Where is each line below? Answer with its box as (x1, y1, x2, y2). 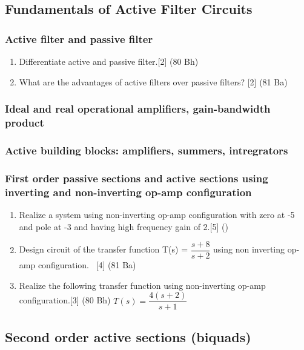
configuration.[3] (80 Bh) (19, 294, 111, 306)
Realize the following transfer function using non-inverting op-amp (19, 279, 266, 291)
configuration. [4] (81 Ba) (38, 259, 136, 271)
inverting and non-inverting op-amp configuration (5, 184, 252, 199)
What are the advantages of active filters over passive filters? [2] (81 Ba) (19, 75, 288, 88)
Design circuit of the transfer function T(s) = (19, 243, 188, 256)
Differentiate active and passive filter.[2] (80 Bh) (19, 55, 199, 67)
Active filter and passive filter (5, 31, 153, 46)
